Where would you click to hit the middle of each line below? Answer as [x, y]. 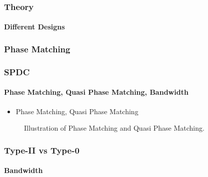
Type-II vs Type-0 [42, 150]
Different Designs [34, 27]
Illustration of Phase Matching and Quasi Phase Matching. [114, 128]
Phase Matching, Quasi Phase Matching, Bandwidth [96, 92]
